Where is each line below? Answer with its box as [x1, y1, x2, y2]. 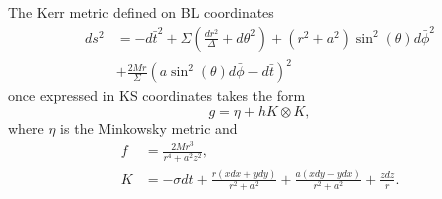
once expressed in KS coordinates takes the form [8, 85, 306, 106]
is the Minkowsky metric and [60, 117, 238, 138]
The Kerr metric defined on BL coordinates [8, 2, 274, 22]
